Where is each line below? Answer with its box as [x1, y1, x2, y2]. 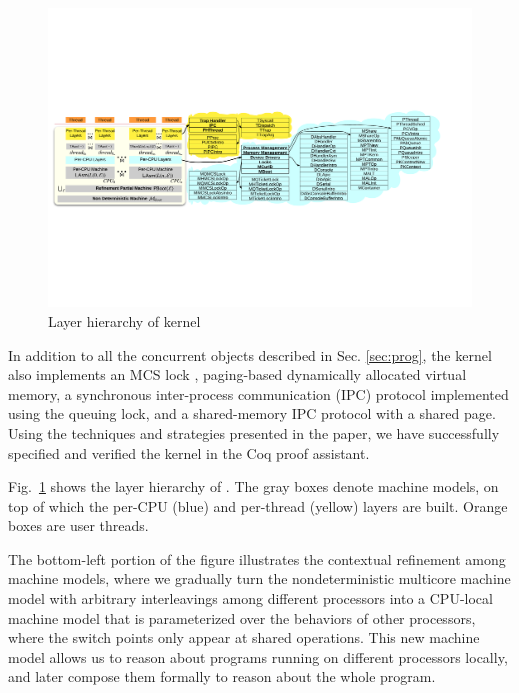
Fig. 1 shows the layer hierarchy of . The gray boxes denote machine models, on [8, 476, 499, 497]
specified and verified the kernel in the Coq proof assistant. [8, 442, 370, 463]
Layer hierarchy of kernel [48, 310, 201, 331]
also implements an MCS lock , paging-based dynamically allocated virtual [8, 364, 467, 385]
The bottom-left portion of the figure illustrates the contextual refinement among [8, 548, 506, 569]
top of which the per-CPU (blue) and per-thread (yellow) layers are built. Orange [8, 495, 508, 516]
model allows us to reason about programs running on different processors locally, [8, 646, 508, 667]
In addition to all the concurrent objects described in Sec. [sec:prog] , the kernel [8, 344, 492, 365]
